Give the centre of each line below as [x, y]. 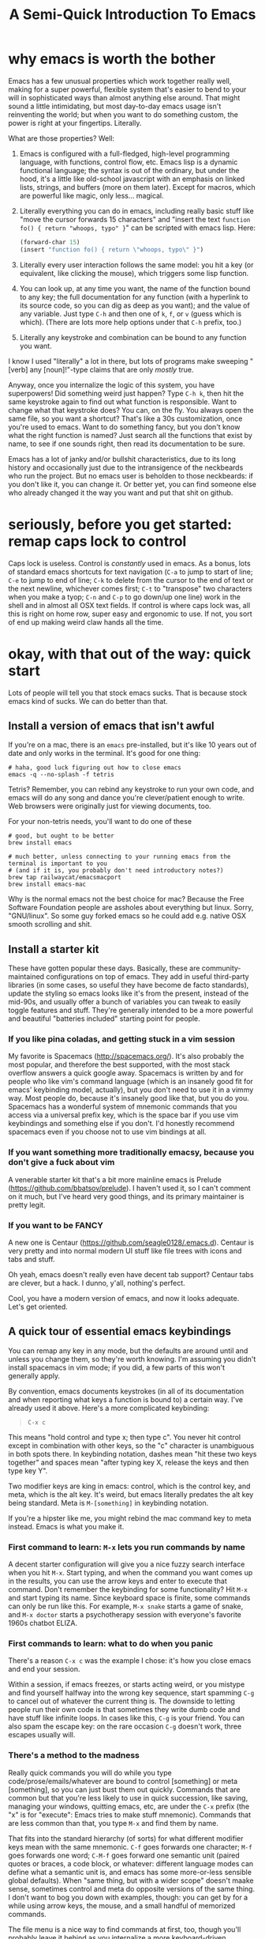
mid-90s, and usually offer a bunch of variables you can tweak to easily [125, 1002]
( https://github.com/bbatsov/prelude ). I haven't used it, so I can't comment [129, 1188]
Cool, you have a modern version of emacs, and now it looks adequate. [124, 1298]
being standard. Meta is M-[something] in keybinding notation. [108, 1502]
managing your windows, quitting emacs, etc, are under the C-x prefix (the [129, 1806]
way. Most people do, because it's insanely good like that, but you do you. [129, 1098]
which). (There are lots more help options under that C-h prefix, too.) [131, 322]
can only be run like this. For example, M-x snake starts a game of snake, [126, 1606]
